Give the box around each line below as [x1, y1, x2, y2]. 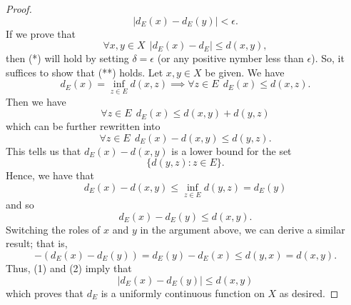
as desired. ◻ [279, 285, 339, 300]
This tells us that [6, 143, 81, 158]
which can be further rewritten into [6, 119, 161, 134]
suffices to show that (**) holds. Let [6, 64, 163, 79]
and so [6, 197, 34, 212]
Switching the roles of [6, 221, 101, 236]
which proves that [6, 285, 84, 300]
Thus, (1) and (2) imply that [6, 260, 132, 275]
